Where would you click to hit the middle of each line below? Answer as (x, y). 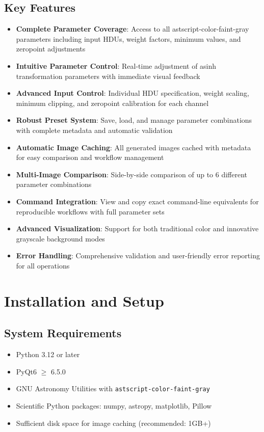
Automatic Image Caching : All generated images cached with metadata (134, 147)
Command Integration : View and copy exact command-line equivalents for (137, 201)
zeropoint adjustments (51, 49)
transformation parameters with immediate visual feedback (108, 76)
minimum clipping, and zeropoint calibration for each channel (112, 103)
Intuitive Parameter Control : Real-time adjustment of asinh (116, 65)
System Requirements (63, 333)
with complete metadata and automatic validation (94, 130)
